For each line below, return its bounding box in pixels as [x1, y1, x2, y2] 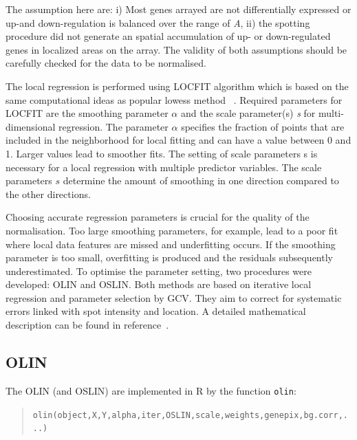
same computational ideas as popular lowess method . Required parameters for [6, 92, 343, 107]
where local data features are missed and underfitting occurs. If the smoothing [6, 236, 336, 251]
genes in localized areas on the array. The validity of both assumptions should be [6, 42, 347, 56]
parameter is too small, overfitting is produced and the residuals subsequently [6, 250, 333, 265]
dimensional [6, 119, 56, 133]
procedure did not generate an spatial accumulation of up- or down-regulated [6, 29, 331, 43]
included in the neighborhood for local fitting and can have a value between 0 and [6, 133, 351, 147]
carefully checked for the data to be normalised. [6, 56, 206, 70]
